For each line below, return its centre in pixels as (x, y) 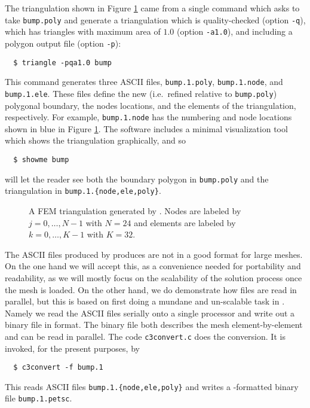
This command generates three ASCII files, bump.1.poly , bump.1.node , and (144, 82)
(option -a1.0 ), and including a (235, 31)
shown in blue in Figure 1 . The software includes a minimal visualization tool (146, 128)
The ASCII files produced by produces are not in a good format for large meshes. (154, 254)
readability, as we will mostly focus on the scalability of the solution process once (154, 277)
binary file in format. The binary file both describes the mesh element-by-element (154, 325)
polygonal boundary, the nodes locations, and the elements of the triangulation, (151, 105)
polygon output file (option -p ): (63, 43)
